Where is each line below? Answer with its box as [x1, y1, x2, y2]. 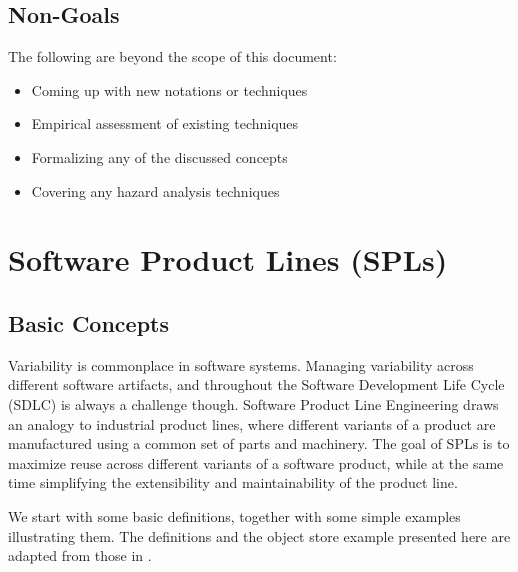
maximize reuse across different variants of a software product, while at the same [8, 452, 504, 473]
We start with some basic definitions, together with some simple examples [8, 505, 461, 526]
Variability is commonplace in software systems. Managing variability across [8, 354, 474, 375]
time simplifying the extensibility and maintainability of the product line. [8, 472, 458, 493]
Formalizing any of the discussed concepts [31, 146, 288, 167]
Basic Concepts [8, 307, 170, 338]
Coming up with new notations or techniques [31, 79, 308, 100]
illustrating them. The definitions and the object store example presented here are [8, 525, 511, 546]
